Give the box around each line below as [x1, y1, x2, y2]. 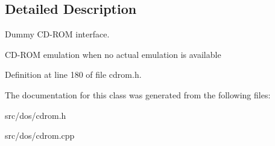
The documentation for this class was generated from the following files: [5, 88, 271, 101]
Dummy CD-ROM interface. [5, 28, 110, 40]
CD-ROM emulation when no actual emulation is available [5, 48, 221, 60]
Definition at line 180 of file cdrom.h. [5, 68, 142, 81]
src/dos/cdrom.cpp [5, 129, 75, 142]
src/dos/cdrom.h [5, 109, 66, 121]
